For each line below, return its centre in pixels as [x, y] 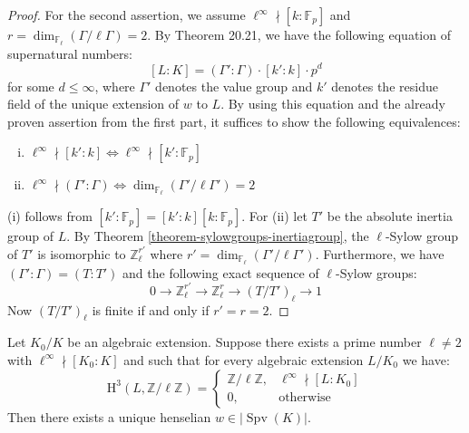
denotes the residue [385, 86]
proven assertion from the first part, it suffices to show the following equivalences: [234, 121]
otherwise [305, 398]
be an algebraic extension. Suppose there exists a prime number [244, 342]
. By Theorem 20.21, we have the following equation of [299, 34]
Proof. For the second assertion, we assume [127, 14]
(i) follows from [50, 216]
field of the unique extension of [93, 104]
